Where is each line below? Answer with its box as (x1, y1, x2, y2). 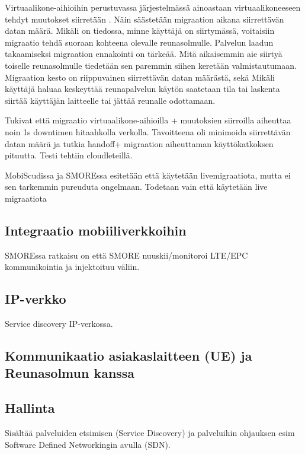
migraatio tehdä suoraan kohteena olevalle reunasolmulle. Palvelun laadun (5, 36, 274, 48)
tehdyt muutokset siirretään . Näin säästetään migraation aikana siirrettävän (5, 12, 284, 25)
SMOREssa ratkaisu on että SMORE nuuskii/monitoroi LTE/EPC (5, 249, 248, 261)
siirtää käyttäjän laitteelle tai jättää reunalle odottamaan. (5, 94, 216, 106)
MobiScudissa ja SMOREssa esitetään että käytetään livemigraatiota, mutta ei (5, 168, 291, 181)
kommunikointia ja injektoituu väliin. (5, 260, 140, 273)
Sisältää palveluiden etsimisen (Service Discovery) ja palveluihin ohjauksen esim (5, 427, 295, 439)
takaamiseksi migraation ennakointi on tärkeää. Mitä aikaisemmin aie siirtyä (5, 47, 282, 60)
